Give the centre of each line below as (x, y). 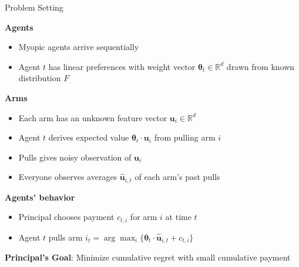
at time (178, 217)
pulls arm (65, 237)
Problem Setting (34, 7)
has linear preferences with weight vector (122, 66)
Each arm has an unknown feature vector (93, 117)
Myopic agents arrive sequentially (79, 47)
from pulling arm (185, 137)
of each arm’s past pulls (177, 177)
